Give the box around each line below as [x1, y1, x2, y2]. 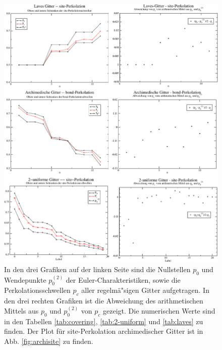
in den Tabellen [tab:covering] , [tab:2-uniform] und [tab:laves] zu [4, 316, 203, 326]
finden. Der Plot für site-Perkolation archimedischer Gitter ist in [4, 326, 203, 336]
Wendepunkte [4, 274, 46, 285]
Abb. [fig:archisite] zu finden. [4, 335, 93, 346]
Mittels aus [4, 305, 39, 316]
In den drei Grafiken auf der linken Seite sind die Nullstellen [4, 264, 191, 274]
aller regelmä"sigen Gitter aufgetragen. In [81, 285, 209, 295]
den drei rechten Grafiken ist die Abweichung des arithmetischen [4, 295, 203, 306]
